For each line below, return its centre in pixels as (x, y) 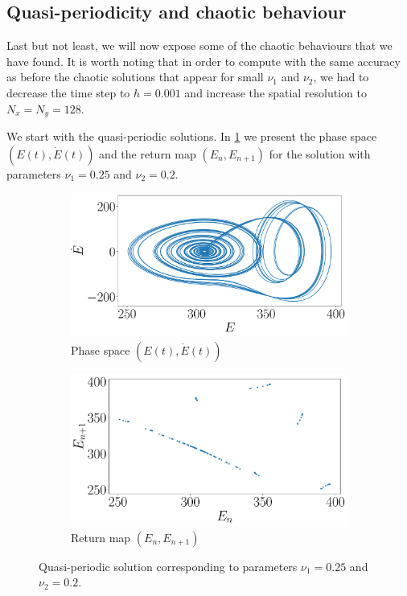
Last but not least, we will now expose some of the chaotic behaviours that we (199, 45)
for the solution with (320, 153)
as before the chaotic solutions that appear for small (135, 77)
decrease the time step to (68, 92)
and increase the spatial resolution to (275, 92)
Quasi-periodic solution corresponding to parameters (168, 566)
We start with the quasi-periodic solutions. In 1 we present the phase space (192, 136)
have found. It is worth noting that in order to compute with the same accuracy (203, 61)
